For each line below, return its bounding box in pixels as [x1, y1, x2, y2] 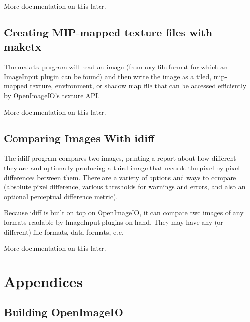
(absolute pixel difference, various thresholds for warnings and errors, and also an [4, 182, 246, 192]
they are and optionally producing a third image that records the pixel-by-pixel [4, 162, 240, 172]
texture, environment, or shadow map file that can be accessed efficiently [30, 81, 247, 91]
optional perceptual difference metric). [4, 191, 118, 201]
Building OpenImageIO [4, 305, 123, 320]
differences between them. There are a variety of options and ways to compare [4, 172, 236, 182]
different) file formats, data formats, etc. [4, 226, 124, 237]
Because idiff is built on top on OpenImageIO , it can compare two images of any [4, 207, 244, 218]
